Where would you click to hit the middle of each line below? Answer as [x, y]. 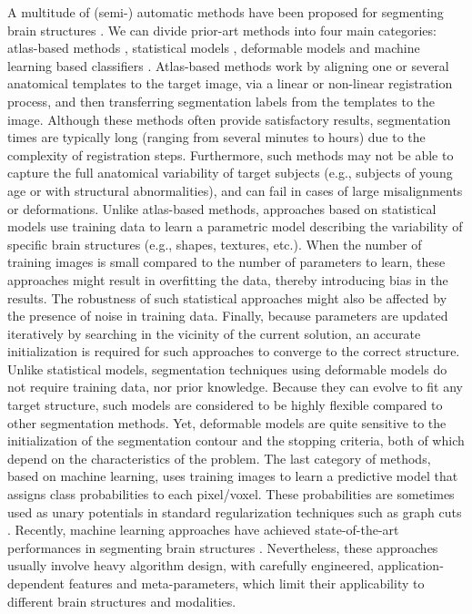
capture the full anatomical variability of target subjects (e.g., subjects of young [230, 173]
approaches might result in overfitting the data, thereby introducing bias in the [228, 279]
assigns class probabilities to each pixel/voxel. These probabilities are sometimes [231, 494]
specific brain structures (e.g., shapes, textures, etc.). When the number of [215, 244]
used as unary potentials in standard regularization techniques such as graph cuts [235, 512]
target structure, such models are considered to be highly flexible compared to [225, 405]
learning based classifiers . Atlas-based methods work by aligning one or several [228, 65]
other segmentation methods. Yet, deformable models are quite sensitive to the [227, 422]
